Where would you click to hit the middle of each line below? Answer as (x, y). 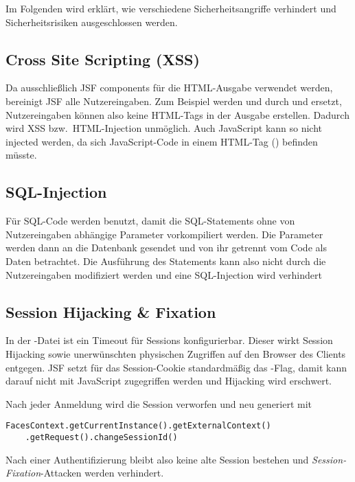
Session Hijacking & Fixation (111, 311)
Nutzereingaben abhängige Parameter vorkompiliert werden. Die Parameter (164, 234)
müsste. (21, 155)
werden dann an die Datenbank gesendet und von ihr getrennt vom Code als (166, 248)
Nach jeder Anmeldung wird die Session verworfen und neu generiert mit (159, 403)
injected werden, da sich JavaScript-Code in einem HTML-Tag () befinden (162, 141)
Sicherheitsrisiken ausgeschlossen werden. (92, 22)
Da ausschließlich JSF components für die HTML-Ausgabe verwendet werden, (169, 88)
